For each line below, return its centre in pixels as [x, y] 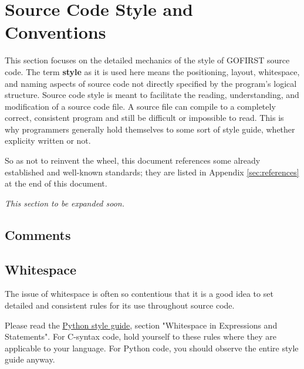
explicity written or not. [48, 141]
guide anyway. [30, 359]
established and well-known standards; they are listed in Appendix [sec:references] [152, 172]
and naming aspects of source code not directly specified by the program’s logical [151, 83]
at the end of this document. [56, 183]
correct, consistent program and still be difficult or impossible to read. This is [144, 118]
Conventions [55, 32]
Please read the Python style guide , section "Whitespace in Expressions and [141, 325]
